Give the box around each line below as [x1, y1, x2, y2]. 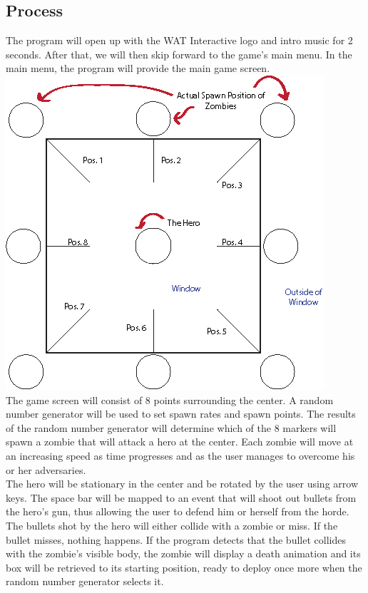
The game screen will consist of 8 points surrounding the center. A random [6, 392, 334, 407]
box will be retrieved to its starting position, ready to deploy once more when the [6, 560, 362, 574]
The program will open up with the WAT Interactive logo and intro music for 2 [6, 33, 353, 48]
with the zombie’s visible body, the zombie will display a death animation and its [6, 546, 361, 561]
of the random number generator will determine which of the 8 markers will [6, 420, 337, 435]
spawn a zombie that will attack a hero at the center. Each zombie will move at [6, 434, 354, 449]
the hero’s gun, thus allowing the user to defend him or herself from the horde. [6, 504, 349, 519]
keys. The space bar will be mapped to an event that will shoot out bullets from [6, 490, 357, 505]
